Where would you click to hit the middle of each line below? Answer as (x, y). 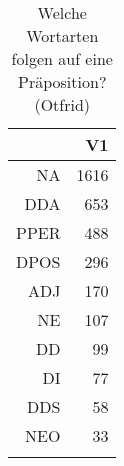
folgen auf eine (62, 58)
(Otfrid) (62, 104)
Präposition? (62, 81)
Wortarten (62, 35)
